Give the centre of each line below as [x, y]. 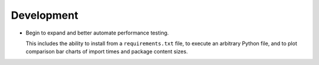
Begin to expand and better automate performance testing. [97, 33]
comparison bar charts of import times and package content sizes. [107, 52]
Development [45, 15]
